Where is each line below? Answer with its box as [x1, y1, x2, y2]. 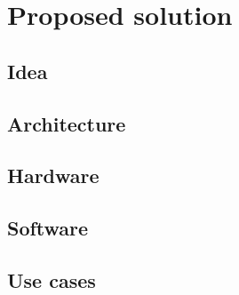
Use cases [7, 266, 96, 293]
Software [7, 214, 89, 242]
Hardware [7, 162, 100, 189]
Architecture [7, 109, 126, 137]
